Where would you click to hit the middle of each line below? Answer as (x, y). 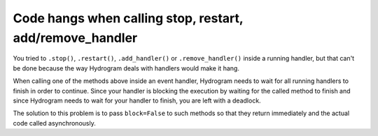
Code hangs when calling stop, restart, (128, 18)
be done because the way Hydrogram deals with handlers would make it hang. (126, 68)
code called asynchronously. (54, 123)
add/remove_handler (75, 38)
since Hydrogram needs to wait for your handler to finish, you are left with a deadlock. (137, 100)
